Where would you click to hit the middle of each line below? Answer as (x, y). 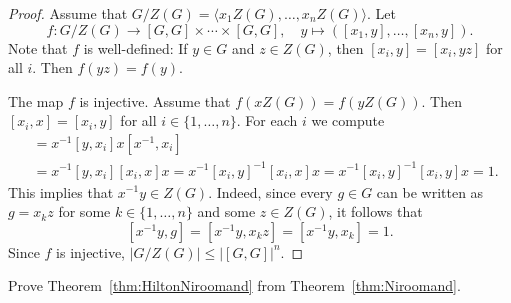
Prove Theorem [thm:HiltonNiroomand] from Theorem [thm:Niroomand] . (234, 285)
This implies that (61, 191)
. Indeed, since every (270, 191)
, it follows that (375, 211)
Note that (38, 47)
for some (84, 211)
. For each (267, 120)
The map (36, 100)
